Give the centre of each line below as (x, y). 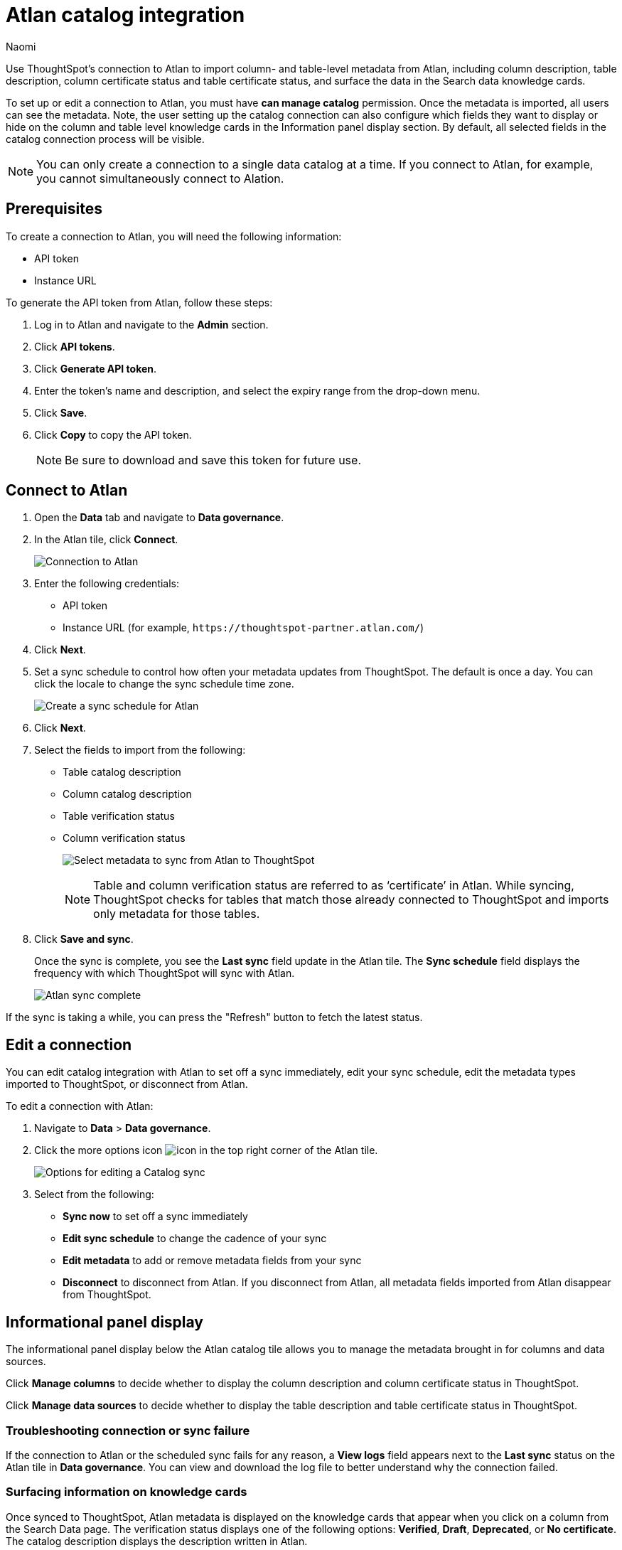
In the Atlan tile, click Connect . (106, 540)
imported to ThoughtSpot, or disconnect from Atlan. (127, 1084)
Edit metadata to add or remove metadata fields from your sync (212, 1261)
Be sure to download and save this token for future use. (213, 460)
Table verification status (119, 816)
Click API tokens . (75, 346)
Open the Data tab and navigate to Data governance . (159, 518)
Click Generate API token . (96, 368)
